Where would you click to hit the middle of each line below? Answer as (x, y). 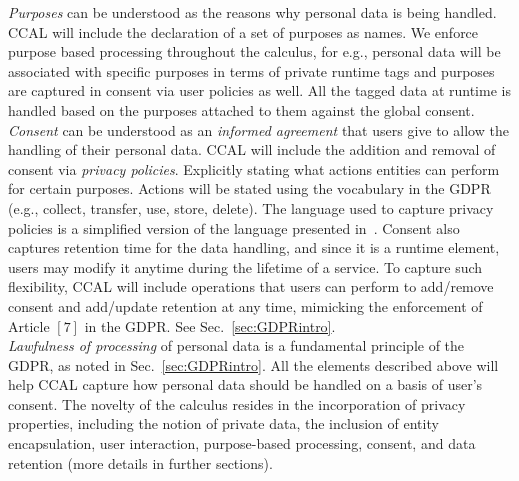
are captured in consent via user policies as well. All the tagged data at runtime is (259, 90)
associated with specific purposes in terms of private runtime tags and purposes (251, 70)
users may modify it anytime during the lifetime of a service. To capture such (245, 266)
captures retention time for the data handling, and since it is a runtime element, (254, 247)
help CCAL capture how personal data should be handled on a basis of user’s (245, 384)
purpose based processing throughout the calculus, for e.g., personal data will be (254, 51)
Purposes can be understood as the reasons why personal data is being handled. (252, 12)
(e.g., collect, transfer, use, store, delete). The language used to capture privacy (251, 207)
